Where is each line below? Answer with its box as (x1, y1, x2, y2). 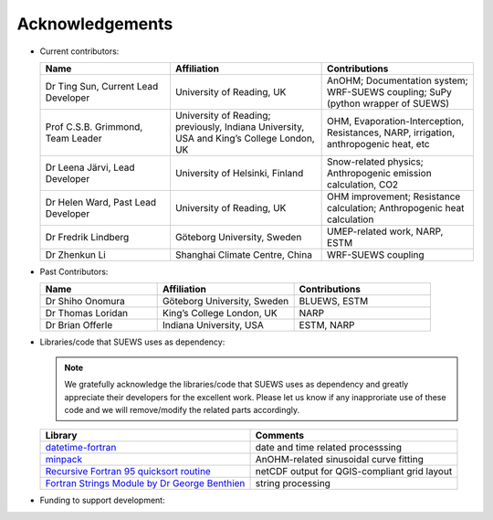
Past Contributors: (39, 266, 109, 277)
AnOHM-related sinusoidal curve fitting (255, 453, 424, 466)
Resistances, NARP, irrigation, (327, 126, 456, 139)
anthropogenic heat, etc (327, 137, 430, 150)
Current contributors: (39, 46, 120, 57)
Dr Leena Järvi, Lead (45, 161, 136, 174)
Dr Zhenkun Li (45, 248, 107, 260)
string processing (255, 477, 330, 490)
